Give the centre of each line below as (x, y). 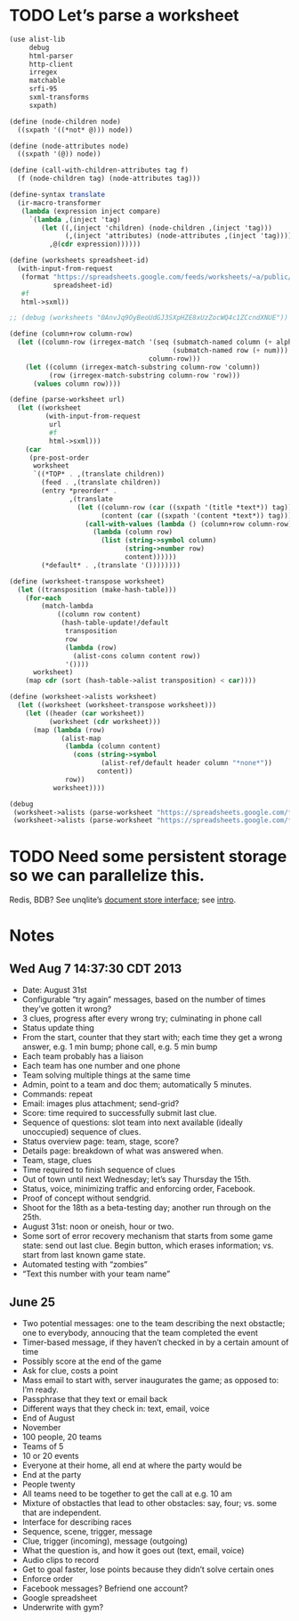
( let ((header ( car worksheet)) (85, 713)
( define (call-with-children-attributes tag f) (99, 170)
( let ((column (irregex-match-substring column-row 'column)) (143, 367)
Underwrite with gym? (63, 1608)
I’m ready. (40, 1389)
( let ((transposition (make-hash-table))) (97, 590)
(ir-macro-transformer (59, 203)
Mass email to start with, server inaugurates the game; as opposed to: (150, 1381)
